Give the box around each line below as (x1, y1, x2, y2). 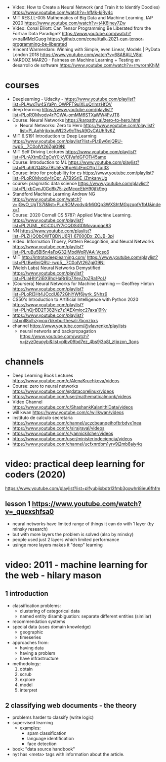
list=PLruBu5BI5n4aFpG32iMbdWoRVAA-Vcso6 (12, 249, 110, 255)
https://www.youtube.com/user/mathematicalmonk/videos (12, 393, 132, 399)
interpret (19, 687, 38, 693)
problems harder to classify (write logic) (12, 714, 94, 720)
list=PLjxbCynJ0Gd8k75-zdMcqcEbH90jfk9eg (12, 186, 107, 192)
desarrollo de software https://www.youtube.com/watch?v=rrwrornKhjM (12, 62, 160, 68)
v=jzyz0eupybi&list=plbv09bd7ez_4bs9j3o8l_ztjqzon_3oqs (19, 339, 139, 345)
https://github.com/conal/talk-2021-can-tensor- (47, 36, 145, 42)
